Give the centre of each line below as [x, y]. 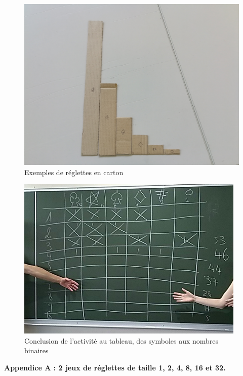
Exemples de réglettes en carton [74, 172]
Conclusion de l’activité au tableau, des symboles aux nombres [121, 340]
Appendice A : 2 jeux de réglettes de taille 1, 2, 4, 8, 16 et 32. [115, 367]
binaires [36, 350]
